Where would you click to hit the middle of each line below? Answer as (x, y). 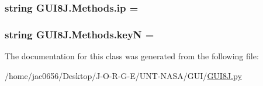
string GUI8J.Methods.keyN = (79, 34)
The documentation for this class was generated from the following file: (132, 56)
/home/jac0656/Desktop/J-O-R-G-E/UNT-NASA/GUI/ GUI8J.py (123, 75)
